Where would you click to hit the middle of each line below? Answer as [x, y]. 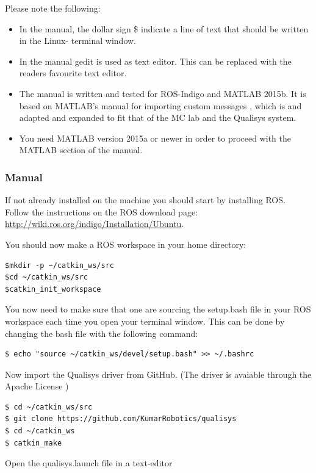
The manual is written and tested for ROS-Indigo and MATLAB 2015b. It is [163, 93]
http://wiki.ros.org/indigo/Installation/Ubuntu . [95, 224]
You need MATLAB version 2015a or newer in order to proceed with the [155, 138]
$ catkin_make [34, 443]
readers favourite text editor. [73, 73]
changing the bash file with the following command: [102, 333]
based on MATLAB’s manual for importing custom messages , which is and [160, 105]
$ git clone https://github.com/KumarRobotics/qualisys [121, 419]
